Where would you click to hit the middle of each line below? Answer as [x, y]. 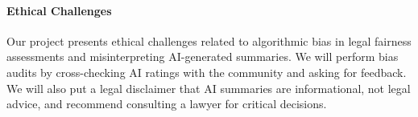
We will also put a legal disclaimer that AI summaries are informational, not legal [209, 88]
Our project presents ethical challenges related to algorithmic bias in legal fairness [209, 40]
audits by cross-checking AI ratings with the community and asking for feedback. [207, 72]
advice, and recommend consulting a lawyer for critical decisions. [167, 104]
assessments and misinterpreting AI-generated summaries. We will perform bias [203, 56]
